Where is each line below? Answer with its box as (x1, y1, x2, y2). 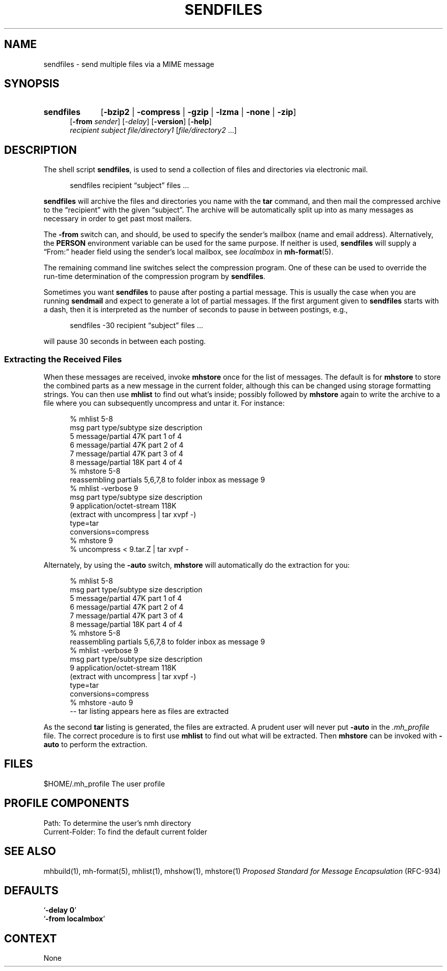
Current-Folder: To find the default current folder (43, 827, 207, 836)
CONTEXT (4, 932, 57, 945)
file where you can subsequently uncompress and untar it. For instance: (43, 399, 285, 408)
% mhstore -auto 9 (70, 698, 133, 707)
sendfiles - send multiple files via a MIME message (43, 59, 214, 68)
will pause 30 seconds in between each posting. (43, 337, 206, 346)
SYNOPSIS (4, 77, 60, 90)
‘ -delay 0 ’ (43, 906, 77, 915)
